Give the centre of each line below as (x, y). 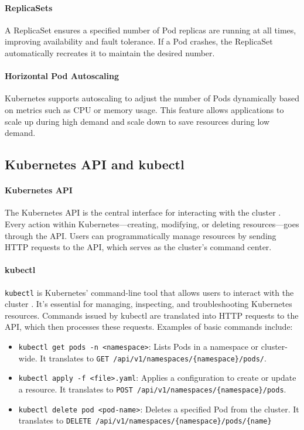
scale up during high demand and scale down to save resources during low (137, 121)
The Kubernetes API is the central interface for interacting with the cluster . (143, 212)
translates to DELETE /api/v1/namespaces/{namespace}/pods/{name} (145, 420)
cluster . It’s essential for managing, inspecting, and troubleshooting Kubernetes (148, 304)
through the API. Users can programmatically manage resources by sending (141, 235)
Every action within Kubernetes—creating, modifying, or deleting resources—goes (152, 223)
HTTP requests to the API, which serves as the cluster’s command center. (138, 247)
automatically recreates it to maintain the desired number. (110, 52)
